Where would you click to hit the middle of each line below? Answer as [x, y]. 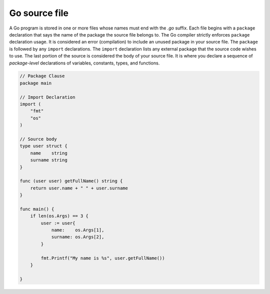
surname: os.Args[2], [78, 237]
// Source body [38, 139]
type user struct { [43, 146]
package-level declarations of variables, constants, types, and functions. [84, 63]
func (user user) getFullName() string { [71, 181]
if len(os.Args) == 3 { [59, 216]
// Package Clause [42, 76]
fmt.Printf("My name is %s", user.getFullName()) [103, 258]
